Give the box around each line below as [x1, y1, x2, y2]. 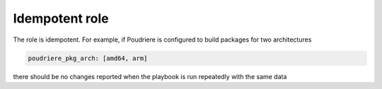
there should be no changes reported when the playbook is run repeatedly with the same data [13, 72, 287, 81]
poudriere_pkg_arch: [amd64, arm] [28, 54, 148, 62]
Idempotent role [13, 11, 109, 26]
